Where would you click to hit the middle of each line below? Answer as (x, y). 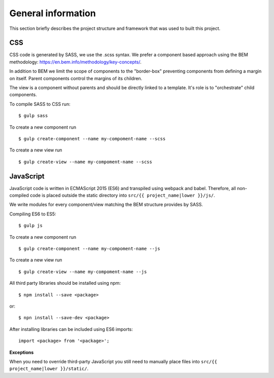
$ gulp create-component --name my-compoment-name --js (89, 249)
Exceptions (22, 352)
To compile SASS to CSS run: (40, 104)
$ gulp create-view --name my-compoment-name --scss (85, 162)
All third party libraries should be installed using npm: (65, 283)
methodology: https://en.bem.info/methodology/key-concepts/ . (75, 62)
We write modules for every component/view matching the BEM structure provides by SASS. (106, 205)
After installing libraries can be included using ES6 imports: (71, 329)
